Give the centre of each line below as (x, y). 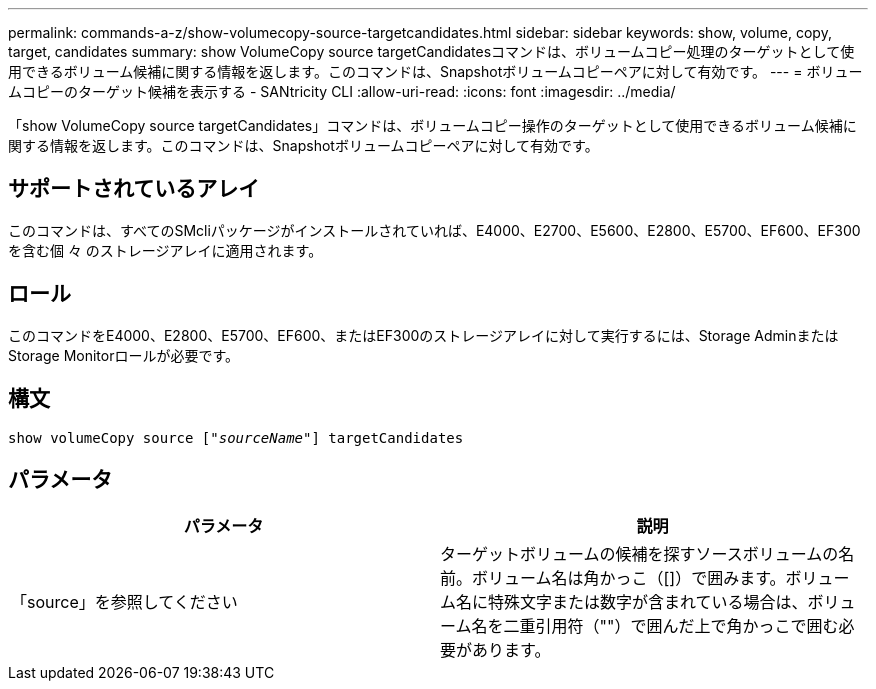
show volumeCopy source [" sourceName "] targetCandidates (236, 437)
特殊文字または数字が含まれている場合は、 (648, 602)
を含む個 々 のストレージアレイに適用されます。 (165, 250)
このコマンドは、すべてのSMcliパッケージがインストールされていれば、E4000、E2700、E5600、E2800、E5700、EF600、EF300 (434, 230)
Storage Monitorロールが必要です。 (124, 355)
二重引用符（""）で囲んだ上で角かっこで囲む (671, 626)
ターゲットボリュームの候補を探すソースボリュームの (639, 554)
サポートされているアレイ (134, 189)
